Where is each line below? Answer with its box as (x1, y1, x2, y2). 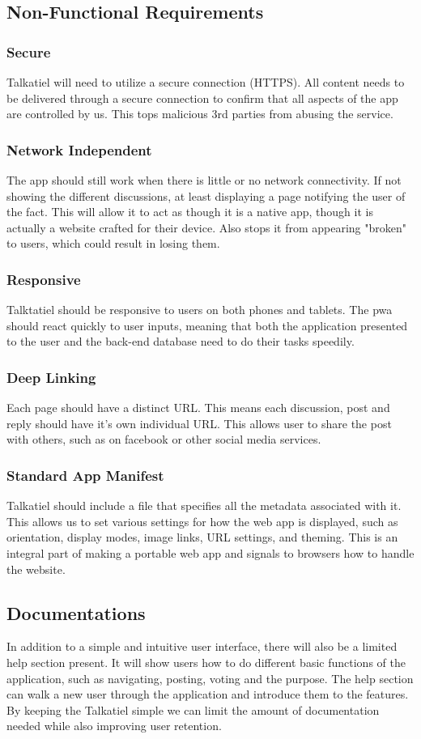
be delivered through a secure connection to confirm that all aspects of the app (6, 89, 398, 106)
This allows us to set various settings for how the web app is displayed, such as (6, 512, 398, 529)
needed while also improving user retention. (6, 717, 222, 734)
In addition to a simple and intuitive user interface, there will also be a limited (6, 638, 398, 655)
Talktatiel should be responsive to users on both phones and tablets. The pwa (6, 301, 393, 318)
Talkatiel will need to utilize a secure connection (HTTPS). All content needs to (6, 74, 405, 90)
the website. (6, 560, 66, 577)
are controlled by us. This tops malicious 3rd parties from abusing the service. (6, 105, 393, 122)
